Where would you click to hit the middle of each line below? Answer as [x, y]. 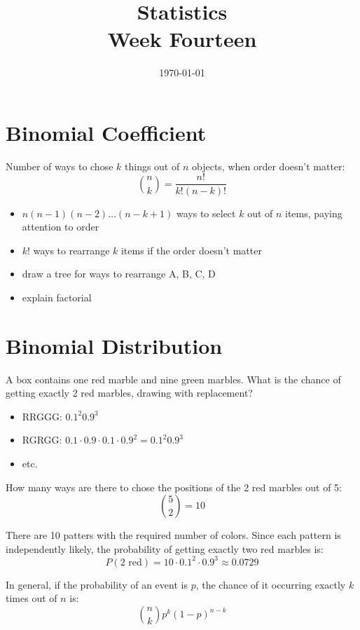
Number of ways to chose [60, 166]
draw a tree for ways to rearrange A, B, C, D [119, 274]
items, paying [314, 213]
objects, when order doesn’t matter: [269, 166]
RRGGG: [42, 416]
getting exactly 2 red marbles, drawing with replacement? [129, 393]
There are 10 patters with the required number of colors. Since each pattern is [173, 535]
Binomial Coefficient [106, 132]
